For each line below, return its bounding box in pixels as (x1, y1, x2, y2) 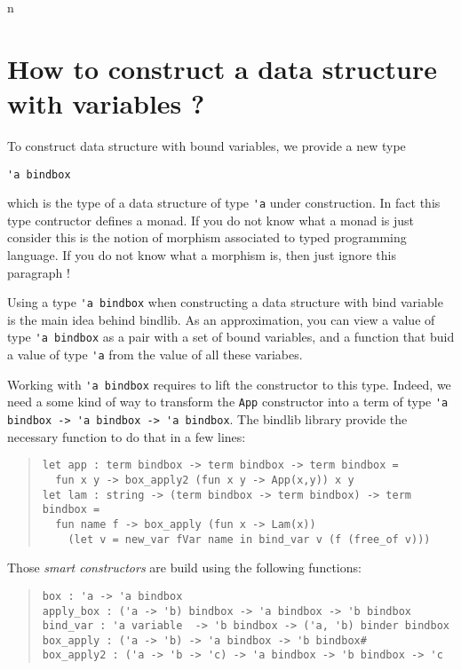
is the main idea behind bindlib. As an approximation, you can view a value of (7, 310, 435, 328)
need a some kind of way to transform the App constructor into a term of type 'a (7, 392, 449, 411)
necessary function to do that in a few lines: (7, 427, 246, 445)
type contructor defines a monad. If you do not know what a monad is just (7, 210, 415, 229)
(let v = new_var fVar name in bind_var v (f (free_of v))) (68, 532, 431, 546)
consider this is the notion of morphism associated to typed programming (7, 228, 407, 247)
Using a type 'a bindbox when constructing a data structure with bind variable (7, 293, 443, 311)
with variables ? (7, 84, 205, 121)
